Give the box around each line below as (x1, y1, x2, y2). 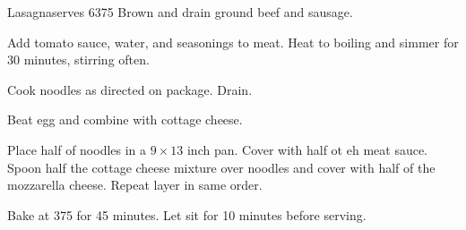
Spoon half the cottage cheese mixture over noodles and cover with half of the (7, 158, 436, 176)
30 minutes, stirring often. (7, 50, 150, 69)
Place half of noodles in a (7, 140, 147, 158)
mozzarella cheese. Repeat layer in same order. (7, 175, 263, 194)
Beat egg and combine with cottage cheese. (7, 110, 243, 129)
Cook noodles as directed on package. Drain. (7, 80, 253, 98)
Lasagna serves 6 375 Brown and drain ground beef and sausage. (7, 3, 353, 21)
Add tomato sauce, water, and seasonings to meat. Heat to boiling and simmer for (7, 32, 459, 51)
